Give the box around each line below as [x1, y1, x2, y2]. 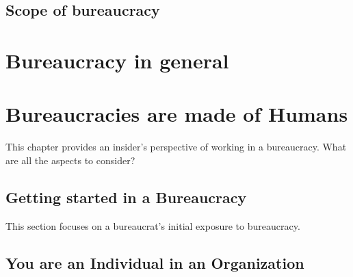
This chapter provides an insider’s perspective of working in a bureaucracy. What [5, 140, 347, 154]
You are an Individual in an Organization [5, 252, 304, 273]
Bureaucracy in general [5, 46, 229, 74]
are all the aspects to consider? [5, 153, 135, 167]
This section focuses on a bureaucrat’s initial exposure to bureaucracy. [5, 218, 300, 233]
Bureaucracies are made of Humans [5, 100, 348, 128]
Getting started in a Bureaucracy [5, 186, 247, 207]
